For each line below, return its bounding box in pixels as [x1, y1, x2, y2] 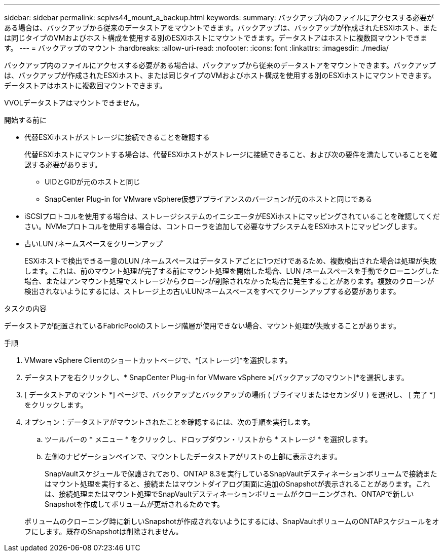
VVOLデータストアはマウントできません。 [4, 98, 144, 107]
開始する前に [4, 116, 47, 124]
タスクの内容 [4, 304, 47, 313]
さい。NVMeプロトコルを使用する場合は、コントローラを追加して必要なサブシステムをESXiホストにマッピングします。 [24, 222, 421, 231]
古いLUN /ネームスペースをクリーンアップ [24, 239, 163, 248]
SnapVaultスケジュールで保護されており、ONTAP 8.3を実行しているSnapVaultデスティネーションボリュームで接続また [45, 469, 437, 478]
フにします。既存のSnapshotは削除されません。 [24, 527, 183, 536]
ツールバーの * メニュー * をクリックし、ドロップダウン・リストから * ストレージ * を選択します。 [45, 435, 372, 443]
